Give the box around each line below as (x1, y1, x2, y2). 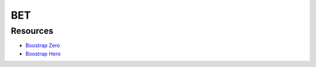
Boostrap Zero (25, 42, 60, 49)
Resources (11, 26, 54, 36)
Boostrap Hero (25, 50, 61, 57)
